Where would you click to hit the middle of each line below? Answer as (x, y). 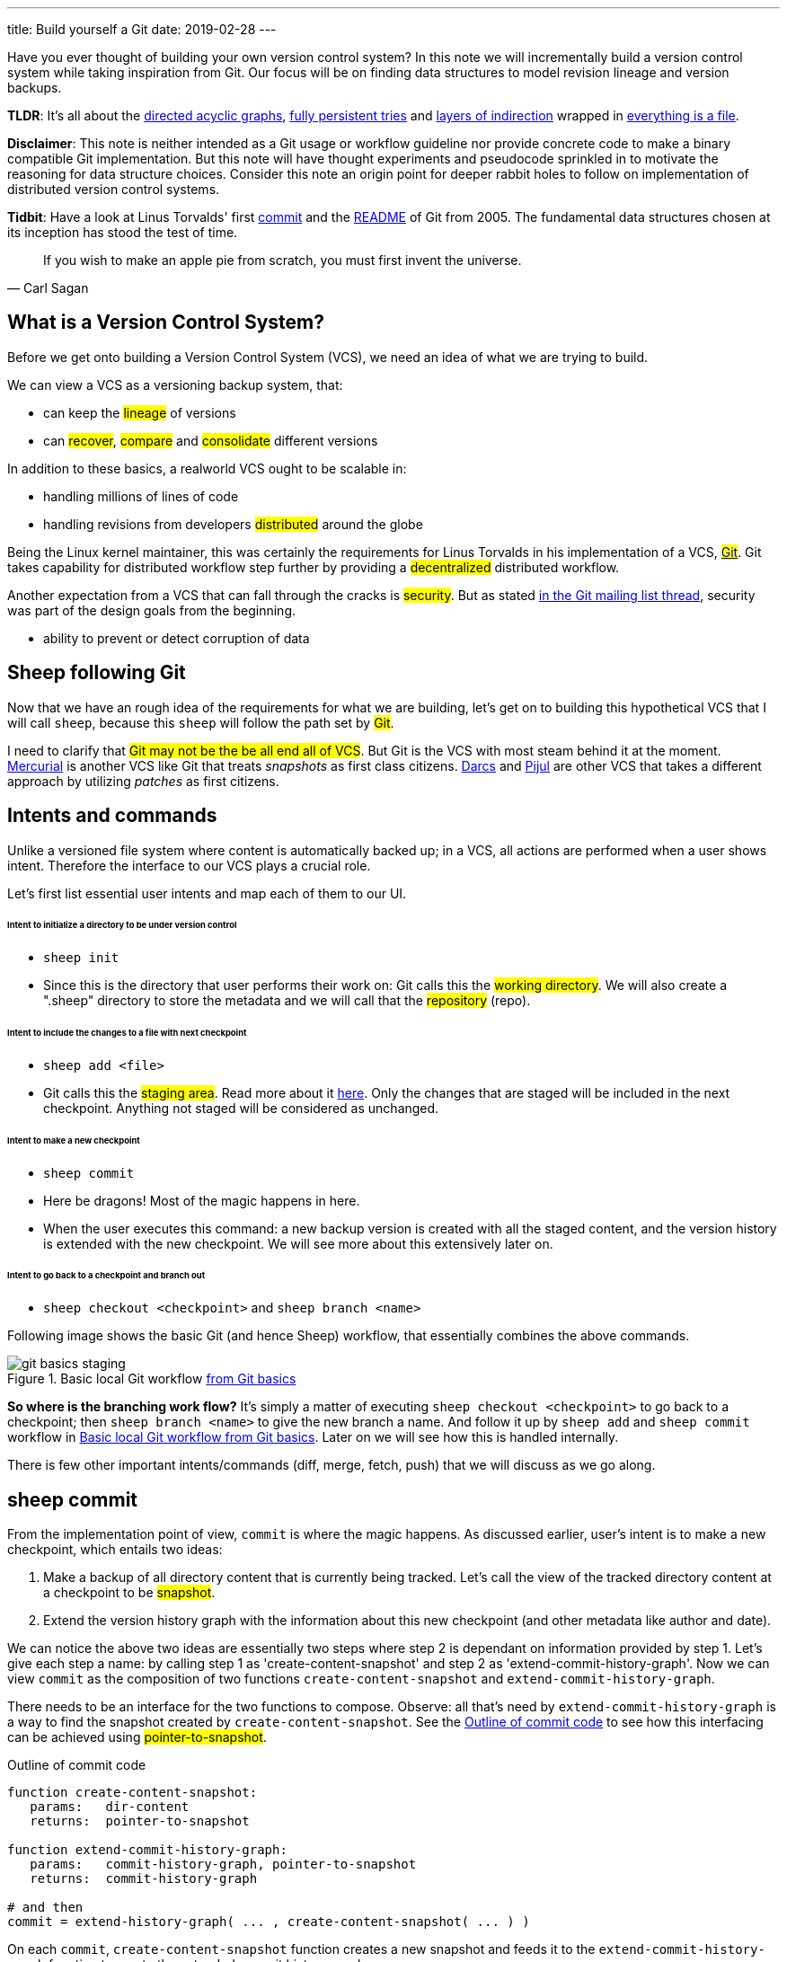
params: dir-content (110, 1807)
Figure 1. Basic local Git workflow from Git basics (152, 1379)
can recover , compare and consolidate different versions (211, 440)
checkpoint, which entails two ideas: (115, 1550)
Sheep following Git (97, 673)
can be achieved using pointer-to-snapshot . (137, 1737)
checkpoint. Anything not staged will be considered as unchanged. (241, 1108)
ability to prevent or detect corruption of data (177, 638)
